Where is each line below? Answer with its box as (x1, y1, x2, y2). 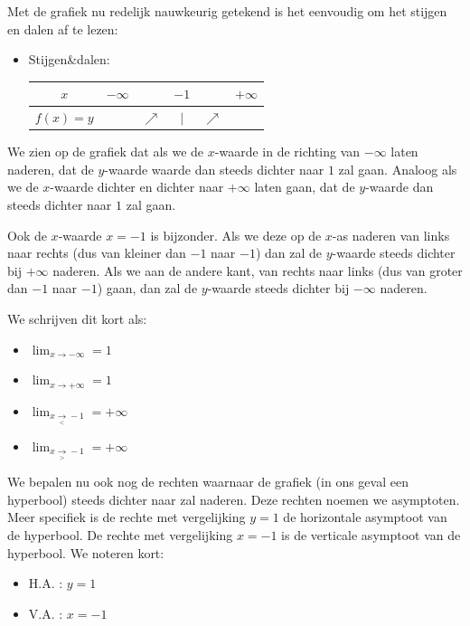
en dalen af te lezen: (7, 19, 118, 38)
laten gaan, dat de (254, 177, 355, 196)
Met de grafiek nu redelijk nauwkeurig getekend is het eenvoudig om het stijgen (7, 2, 447, 20)
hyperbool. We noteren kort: (7, 543, 164, 562)
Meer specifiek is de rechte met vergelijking (7, 507, 246, 526)
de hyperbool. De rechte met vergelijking (7, 526, 233, 545)
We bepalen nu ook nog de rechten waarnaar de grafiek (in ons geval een (7, 472, 409, 491)
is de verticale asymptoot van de (281, 526, 461, 545)
